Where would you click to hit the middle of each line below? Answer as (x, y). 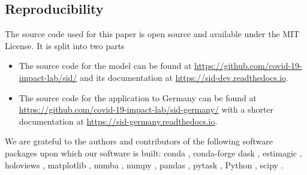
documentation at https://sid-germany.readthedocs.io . (118, 121)
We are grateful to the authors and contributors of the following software (139, 141)
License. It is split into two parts (65, 45)
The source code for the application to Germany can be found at (138, 97)
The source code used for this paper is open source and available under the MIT (152, 34)
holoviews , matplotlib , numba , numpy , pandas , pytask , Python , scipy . (144, 165)
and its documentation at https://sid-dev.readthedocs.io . (184, 77)
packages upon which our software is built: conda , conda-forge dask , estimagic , (153, 153)
